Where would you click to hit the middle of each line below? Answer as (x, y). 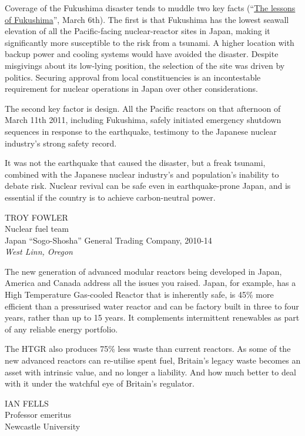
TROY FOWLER (36, 217)
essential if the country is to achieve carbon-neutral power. (110, 197)
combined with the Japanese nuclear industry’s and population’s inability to (142, 174)
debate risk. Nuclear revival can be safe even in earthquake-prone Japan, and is (148, 186)
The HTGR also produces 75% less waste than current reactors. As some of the (148, 349)
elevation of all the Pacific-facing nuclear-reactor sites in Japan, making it (138, 31)
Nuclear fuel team (37, 229)
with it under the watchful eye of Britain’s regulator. (100, 383)
